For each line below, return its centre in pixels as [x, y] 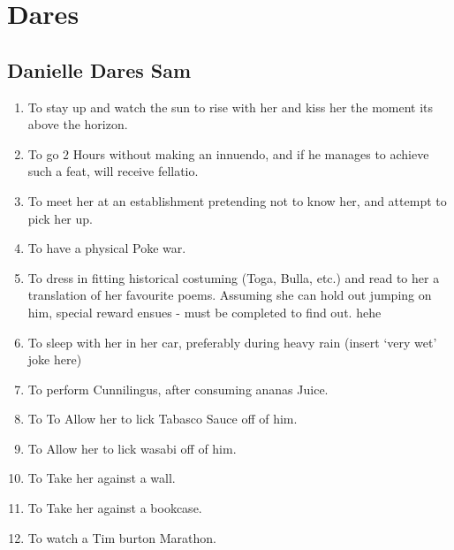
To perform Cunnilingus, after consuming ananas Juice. [178, 389]
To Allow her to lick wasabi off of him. [132, 448]
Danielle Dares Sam [99, 69]
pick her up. [60, 218]
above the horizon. [78, 124]
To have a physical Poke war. [107, 248]
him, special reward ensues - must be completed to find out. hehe [204, 312]
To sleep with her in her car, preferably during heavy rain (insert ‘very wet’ [232, 342]
